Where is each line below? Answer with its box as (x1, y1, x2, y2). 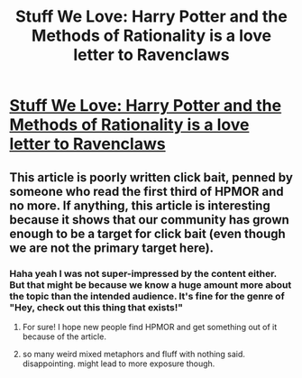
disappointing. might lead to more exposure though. (22, 358, 215, 369)
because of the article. (22, 331, 106, 342)
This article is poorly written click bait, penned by (9, 170, 293, 185)
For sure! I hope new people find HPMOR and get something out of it (22, 321, 278, 332)
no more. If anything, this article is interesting (9, 198, 270, 213)
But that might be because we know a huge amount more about (9, 278, 292, 290)
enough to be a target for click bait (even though (9, 226, 286, 241)
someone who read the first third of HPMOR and (9, 183, 284, 199)
